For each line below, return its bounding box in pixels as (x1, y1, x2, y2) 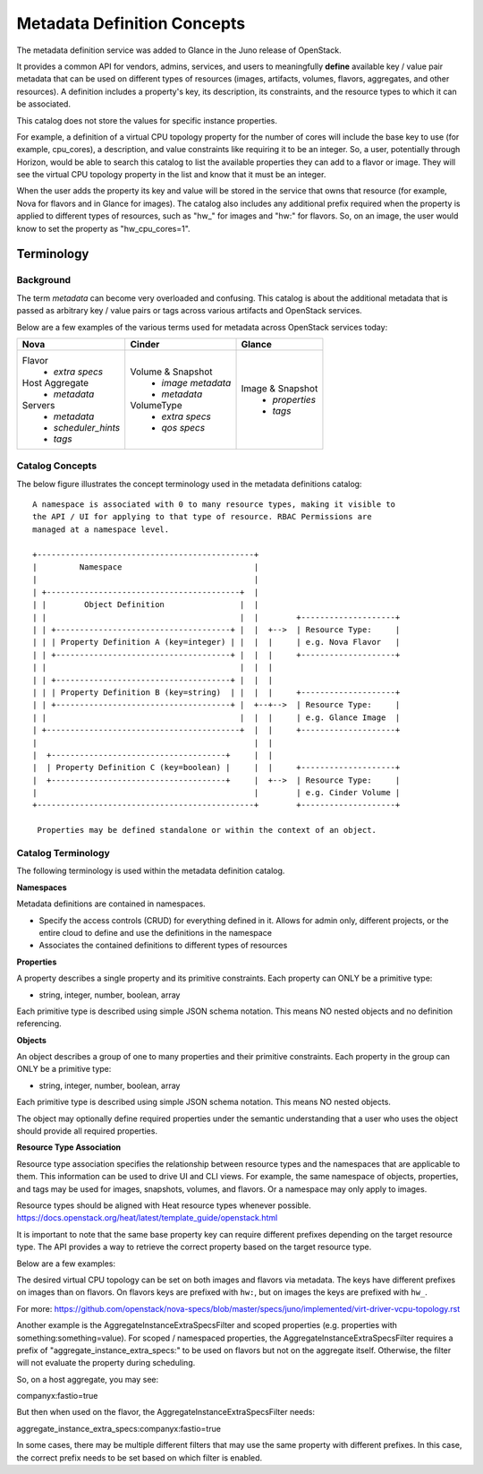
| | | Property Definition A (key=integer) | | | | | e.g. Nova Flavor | (32, 637, 401, 647)
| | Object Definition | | (32, 600, 259, 610)
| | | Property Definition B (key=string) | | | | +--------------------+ (32, 687, 401, 698)
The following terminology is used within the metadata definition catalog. (16, 865, 285, 877)
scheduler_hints (53, 421, 121, 433)
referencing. (16, 1018, 62, 1029)
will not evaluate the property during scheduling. (16, 1358, 196, 1368)
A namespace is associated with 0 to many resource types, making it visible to (32, 500, 396, 510)
